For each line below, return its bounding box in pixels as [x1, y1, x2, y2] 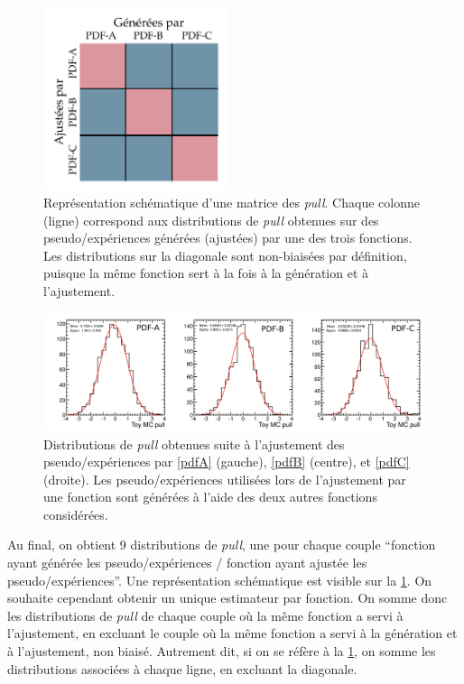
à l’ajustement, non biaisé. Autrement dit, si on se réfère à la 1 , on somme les [7, 642, 436, 661]
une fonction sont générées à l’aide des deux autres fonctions [43, 487, 377, 506]
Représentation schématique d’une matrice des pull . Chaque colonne [43, 193, 420, 212]
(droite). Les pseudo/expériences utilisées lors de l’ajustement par [43, 469, 406, 488]
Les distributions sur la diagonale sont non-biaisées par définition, [43, 245, 407, 264]
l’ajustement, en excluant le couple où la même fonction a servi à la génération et [7, 624, 458, 642]
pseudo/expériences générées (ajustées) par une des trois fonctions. [43, 228, 413, 247]
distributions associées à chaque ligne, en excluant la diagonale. [7, 659, 357, 678]
